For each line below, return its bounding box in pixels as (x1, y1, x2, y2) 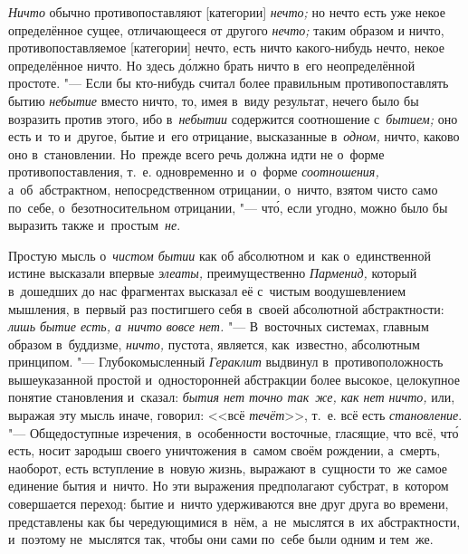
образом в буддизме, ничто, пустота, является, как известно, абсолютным (8, 334, 420, 353)
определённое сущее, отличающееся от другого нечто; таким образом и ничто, (8, 20, 444, 39)
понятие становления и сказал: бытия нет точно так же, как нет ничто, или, (8, 387, 455, 406)
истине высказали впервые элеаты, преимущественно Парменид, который (8, 263, 417, 282)
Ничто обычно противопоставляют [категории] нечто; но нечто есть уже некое (8, 3, 445, 21)
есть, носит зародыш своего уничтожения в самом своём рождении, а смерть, (8, 441, 441, 460)
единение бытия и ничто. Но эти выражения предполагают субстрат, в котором (8, 476, 449, 495)
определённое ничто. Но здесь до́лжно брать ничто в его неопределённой (8, 55, 415, 74)
